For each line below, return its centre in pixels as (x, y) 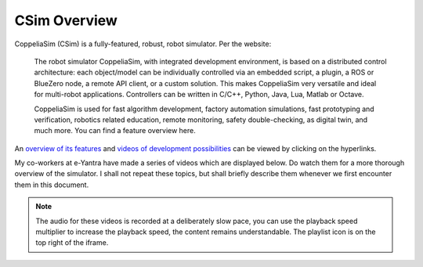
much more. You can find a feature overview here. (115, 131)
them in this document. (52, 185)
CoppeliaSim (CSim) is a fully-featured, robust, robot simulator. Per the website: (143, 44)
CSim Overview (66, 20)
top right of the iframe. (72, 243)
